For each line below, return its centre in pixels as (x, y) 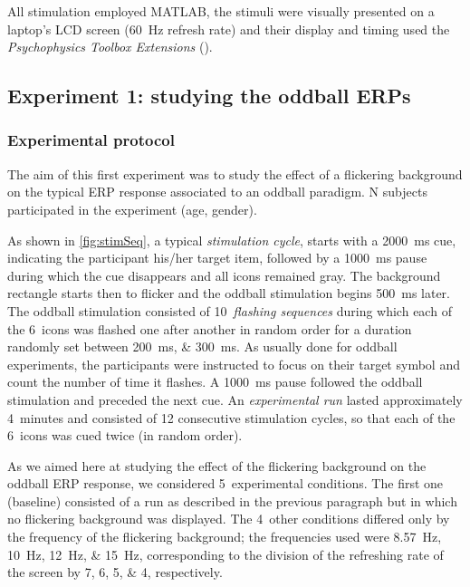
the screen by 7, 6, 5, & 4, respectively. (115, 572)
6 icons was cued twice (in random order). (125, 435)
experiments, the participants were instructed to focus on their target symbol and (234, 364)
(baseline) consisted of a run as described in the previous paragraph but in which (232, 500)
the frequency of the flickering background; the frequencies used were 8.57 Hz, (225, 537)
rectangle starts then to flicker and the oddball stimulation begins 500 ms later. (229, 293)
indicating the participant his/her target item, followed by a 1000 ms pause (217, 258)
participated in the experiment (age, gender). (132, 209)
